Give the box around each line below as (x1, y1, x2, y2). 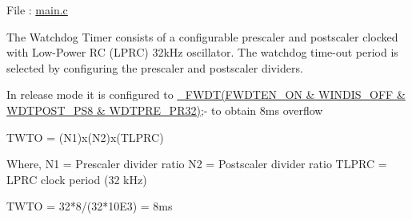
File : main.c (6, 2, 68, 18)
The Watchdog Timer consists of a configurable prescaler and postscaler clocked (6, 28, 398, 45)
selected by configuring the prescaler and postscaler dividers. (6, 59, 303, 76)
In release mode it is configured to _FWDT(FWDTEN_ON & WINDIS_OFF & (6, 86, 406, 103)
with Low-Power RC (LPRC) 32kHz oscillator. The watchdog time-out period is (6, 44, 398, 61)
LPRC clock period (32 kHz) (6, 171, 147, 187)
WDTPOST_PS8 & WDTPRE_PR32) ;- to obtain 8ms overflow (6, 101, 323, 118)
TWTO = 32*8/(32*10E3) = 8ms (6, 198, 173, 214)
